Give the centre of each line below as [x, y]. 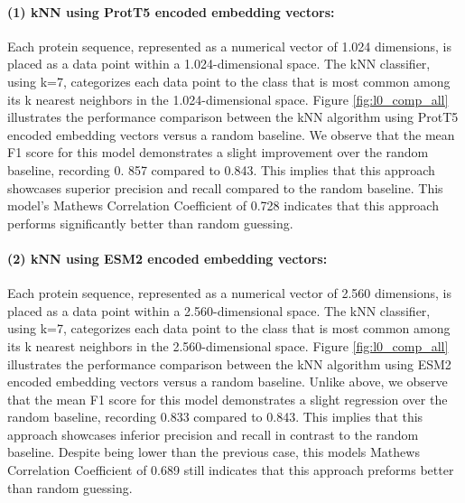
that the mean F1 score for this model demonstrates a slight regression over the [228, 399]
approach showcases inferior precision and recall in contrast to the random [213, 434]
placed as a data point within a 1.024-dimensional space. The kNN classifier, [219, 64]
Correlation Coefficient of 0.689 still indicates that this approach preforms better [231, 470]
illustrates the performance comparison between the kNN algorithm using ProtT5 [233, 117]
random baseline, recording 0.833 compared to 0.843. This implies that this [215, 417]
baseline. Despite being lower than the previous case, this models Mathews [214, 452]
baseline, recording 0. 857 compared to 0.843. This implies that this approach [221, 169]
